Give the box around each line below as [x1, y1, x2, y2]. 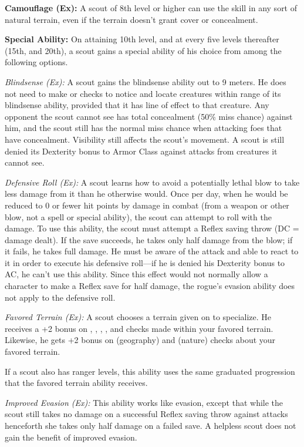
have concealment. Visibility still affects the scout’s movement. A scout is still [5, 133, 285, 145]
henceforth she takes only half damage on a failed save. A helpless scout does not [5, 419, 296, 431]
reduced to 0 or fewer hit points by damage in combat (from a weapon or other [5, 199, 289, 211]
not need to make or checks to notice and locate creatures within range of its [5, 87, 281, 99]
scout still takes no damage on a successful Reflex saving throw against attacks [5, 408, 288, 420]
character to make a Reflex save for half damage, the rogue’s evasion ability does [5, 280, 295, 292]
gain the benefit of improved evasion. [5, 431, 137, 443]
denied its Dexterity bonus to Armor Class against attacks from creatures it [5, 144, 278, 157]
